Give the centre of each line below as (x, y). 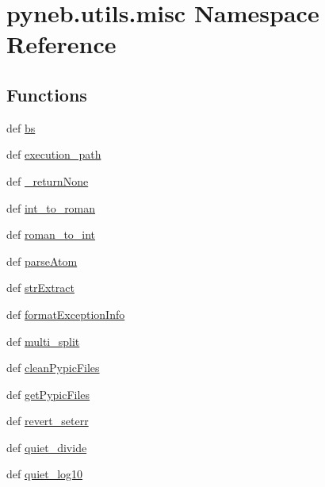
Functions (47, 94)
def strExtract (40, 288)
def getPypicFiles (48, 394)
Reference (61, 44)
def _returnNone (48, 180)
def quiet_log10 (45, 474)
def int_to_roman (51, 207)
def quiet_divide (47, 447)
